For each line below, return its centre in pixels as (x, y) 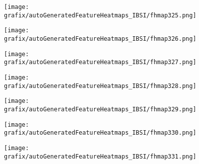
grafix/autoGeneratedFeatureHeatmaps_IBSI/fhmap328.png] (100, 86)
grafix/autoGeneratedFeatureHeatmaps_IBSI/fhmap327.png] (100, 62)
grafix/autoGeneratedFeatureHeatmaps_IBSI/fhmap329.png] (100, 109)
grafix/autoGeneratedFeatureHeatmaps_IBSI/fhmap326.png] (100, 39)
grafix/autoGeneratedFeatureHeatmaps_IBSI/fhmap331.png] (100, 156)
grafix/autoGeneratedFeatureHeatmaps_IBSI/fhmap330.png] (100, 133)
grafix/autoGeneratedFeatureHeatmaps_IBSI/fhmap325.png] (100, 15)
